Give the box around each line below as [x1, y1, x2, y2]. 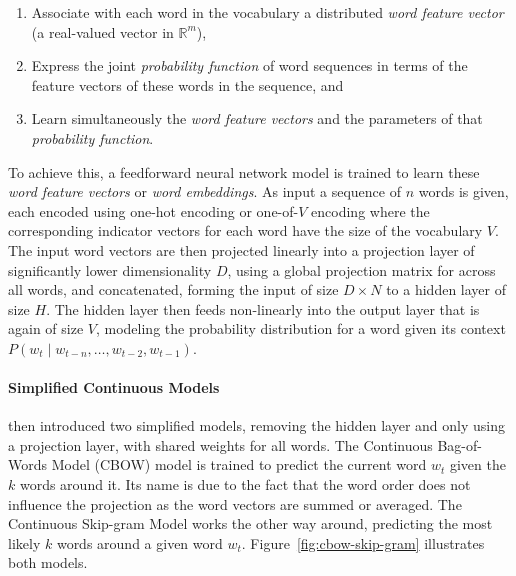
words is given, [418, 181, 509, 202]
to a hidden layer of [386, 279, 506, 300]
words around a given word [56, 532, 223, 553]
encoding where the [311, 200, 430, 221]
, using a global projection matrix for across [227, 259, 496, 280]
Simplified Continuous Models [8, 377, 220, 398]
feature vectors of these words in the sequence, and [31, 74, 344, 95]
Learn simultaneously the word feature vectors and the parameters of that [31, 108, 483, 129]
